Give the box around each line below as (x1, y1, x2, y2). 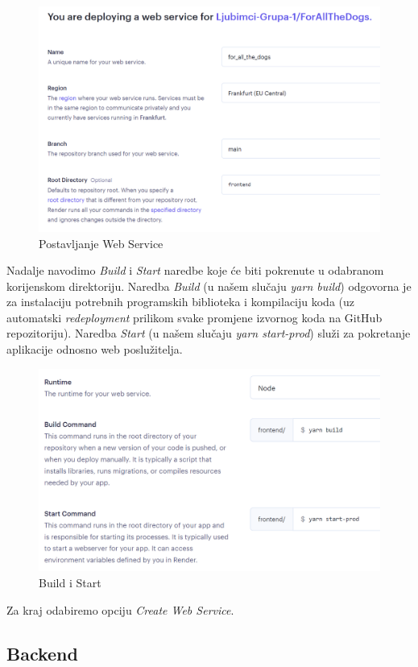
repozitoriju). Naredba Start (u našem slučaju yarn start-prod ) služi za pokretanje (6, 325, 411, 342)
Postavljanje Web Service (39, 234, 163, 251)
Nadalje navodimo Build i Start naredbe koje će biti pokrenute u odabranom (6, 262, 384, 279)
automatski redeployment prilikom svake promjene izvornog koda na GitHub (6, 309, 383, 325)
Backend (6, 640, 78, 665)
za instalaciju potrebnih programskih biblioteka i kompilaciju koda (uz (6, 293, 355, 310)
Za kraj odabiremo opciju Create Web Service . (6, 601, 234, 618)
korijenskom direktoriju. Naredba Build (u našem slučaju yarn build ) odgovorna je (6, 277, 412, 294)
